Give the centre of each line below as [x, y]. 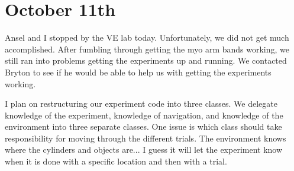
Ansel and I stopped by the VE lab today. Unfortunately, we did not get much [147, 37]
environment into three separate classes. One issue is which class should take [143, 126]
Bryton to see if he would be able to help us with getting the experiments [138, 72]
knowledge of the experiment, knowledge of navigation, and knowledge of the [144, 115]
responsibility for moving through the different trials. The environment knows [146, 138]
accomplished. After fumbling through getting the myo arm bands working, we [147, 49]
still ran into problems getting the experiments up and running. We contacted [146, 60]
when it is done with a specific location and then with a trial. [116, 161]
